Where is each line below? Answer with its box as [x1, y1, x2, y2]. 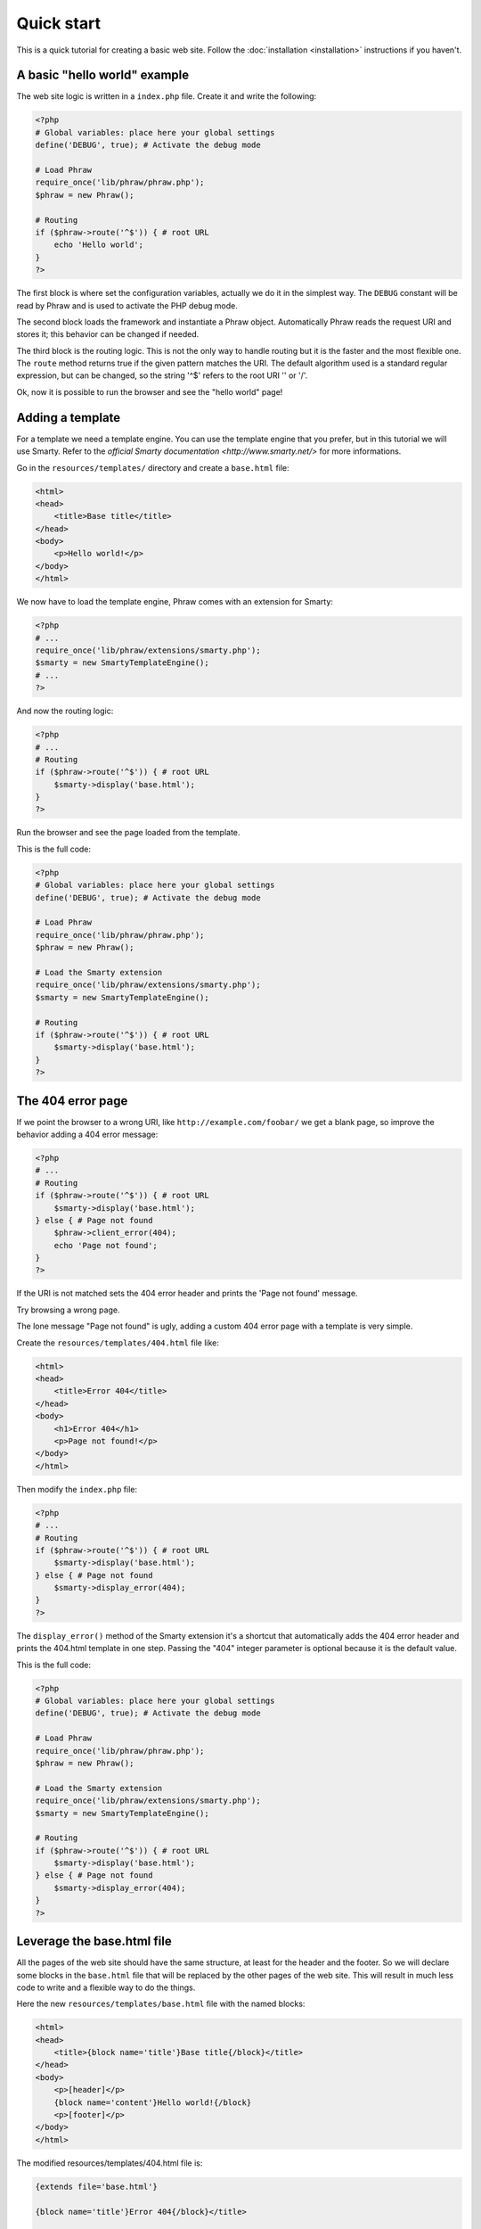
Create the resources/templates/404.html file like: [16, 1337, 220, 1348]
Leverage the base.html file [16, 1934, 173, 1949]
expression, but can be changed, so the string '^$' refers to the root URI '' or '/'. [16, 370, 308, 381]
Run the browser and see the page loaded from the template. [16, 827, 240, 838]
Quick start [16, 13, 102, 33]
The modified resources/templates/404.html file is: [16, 2158, 203, 2168]
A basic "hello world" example [16, 68, 190, 83]
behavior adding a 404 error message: [16, 1129, 159, 1139]
